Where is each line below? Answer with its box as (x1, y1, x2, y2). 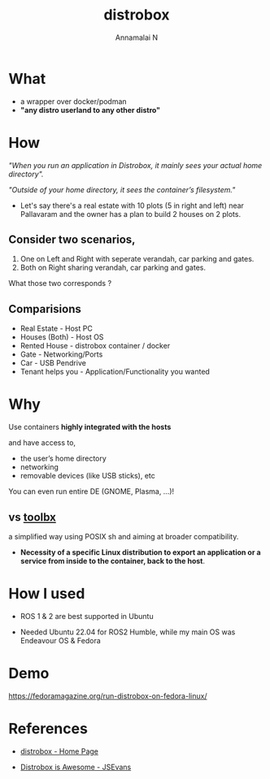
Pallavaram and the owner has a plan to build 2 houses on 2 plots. (20, 209, 242, 219)
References (8, 720, 88, 738)
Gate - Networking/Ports (20, 349, 103, 359)
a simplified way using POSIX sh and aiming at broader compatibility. (8, 532, 239, 541)
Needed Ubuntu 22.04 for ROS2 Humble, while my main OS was (20, 627, 236, 637)
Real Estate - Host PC (20, 323, 94, 334)
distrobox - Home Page (20, 746, 99, 756)
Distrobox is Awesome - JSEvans (20, 762, 132, 772)
